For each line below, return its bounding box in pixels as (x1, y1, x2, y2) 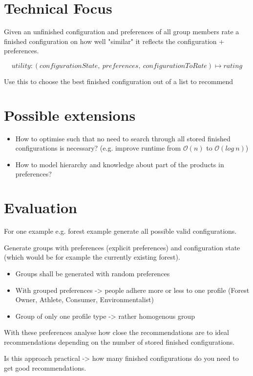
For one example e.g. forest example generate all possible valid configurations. (4, 226, 237, 236)
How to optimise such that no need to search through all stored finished (15, 133, 231, 143)
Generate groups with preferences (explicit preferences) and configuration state (4, 242, 240, 252)
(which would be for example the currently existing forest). (4, 252, 180, 262)
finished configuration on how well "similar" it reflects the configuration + (4, 36, 225, 46)
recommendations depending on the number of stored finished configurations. (4, 336, 235, 347)
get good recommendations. (4, 363, 86, 373)
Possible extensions (4, 105, 136, 125)
